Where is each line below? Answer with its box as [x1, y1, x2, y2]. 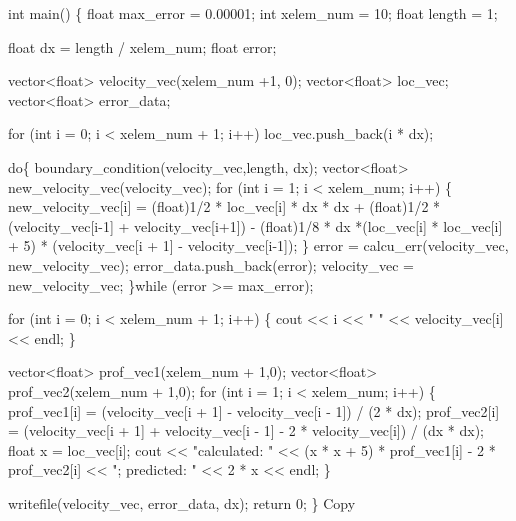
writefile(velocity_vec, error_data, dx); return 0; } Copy [8, 492, 356, 513]
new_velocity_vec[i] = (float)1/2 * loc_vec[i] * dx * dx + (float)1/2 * [8, 196, 441, 217]
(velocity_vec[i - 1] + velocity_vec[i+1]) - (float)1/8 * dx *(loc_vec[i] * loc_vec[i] [8, 215, 503, 236]
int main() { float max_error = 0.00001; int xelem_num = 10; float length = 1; [8, 3, 498, 23]
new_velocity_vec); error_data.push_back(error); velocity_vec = [8, 254, 414, 275]
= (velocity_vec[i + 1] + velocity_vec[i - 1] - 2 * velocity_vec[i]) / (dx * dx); [8, 420, 484, 441]
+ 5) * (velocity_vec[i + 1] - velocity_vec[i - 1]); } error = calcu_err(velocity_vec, [8, 235, 509, 256]
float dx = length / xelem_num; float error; [8, 36, 277, 57]
